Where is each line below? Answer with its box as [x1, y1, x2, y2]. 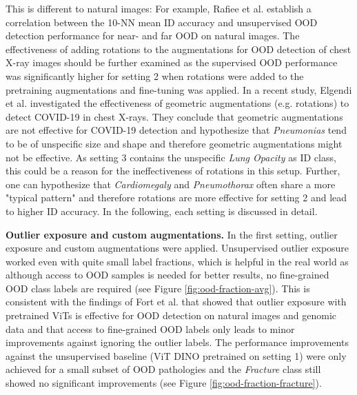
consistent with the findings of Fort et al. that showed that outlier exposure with [6, 294, 347, 309]
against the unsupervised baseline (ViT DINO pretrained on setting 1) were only [6, 348, 347, 363]
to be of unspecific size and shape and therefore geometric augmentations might [6, 136, 343, 150]
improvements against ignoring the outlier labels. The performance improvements [6, 335, 349, 350]
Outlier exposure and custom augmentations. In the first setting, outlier [6, 227, 338, 241]
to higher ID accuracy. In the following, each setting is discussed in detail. [6, 203, 318, 218]
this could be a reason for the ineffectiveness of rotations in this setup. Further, [6, 163, 340, 178]
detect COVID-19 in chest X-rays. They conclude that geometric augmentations [6, 109, 343, 123]
